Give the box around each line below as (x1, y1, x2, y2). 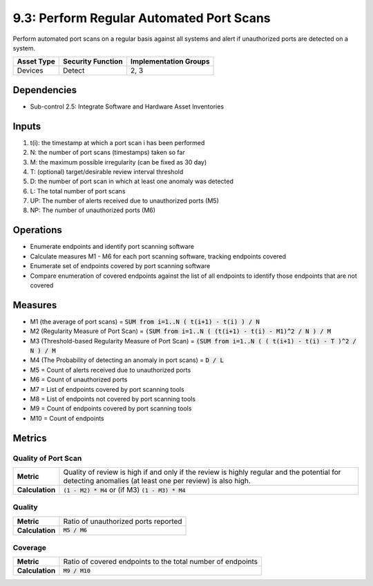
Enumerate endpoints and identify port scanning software (30, 243, 195, 251)
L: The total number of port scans (30, 187, 126, 195)
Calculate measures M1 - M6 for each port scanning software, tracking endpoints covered (30, 252, 287, 261)
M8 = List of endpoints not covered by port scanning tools (30, 395, 196, 403)
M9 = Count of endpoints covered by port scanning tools (30, 404, 192, 413)
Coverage (12, 543, 47, 553)
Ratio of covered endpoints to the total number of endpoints (63, 557, 258, 567)
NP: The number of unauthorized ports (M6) (30, 206, 155, 214)
